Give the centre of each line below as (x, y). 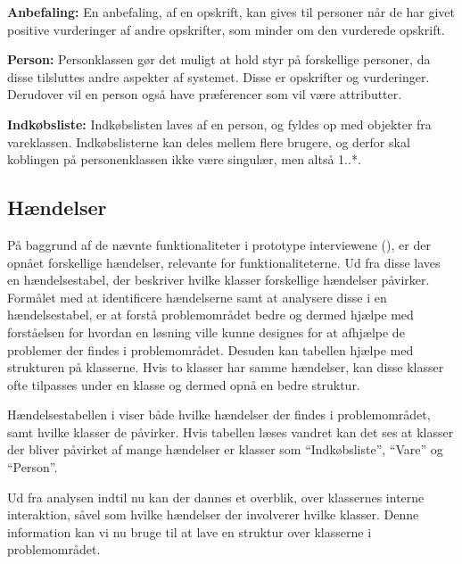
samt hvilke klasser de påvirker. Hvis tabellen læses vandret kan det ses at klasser (231, 431)
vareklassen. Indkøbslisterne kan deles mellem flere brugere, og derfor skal (209, 141)
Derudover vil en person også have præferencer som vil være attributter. (205, 94)
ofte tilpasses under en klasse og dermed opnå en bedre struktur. (184, 384)
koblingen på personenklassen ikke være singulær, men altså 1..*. (184, 159)
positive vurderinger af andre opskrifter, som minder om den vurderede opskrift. (226, 29)
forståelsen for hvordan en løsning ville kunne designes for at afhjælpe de (206, 332)
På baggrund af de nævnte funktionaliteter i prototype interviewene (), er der (219, 244)
